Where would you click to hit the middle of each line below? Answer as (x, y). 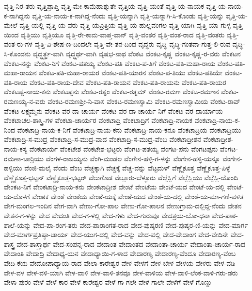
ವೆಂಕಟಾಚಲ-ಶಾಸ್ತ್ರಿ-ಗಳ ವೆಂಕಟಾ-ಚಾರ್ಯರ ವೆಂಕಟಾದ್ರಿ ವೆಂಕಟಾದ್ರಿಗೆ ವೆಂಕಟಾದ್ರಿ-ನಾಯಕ (98, 120)
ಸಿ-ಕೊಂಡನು (17, 53)
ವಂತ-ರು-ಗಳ (18, 44)
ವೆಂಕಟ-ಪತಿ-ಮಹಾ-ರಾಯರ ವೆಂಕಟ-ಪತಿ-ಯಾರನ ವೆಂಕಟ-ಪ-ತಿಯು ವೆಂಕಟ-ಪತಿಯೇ (131, 73)
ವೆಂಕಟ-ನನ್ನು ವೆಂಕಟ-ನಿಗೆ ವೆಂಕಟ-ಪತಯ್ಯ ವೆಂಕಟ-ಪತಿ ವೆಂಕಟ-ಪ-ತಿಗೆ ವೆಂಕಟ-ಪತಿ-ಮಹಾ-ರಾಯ (110, 63)
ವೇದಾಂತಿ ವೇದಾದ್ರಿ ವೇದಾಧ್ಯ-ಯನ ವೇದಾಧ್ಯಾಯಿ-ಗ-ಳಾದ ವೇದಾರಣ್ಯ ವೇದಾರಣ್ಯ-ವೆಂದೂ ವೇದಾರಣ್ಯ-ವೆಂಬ (120, 253)
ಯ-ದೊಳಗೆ (17, 196)
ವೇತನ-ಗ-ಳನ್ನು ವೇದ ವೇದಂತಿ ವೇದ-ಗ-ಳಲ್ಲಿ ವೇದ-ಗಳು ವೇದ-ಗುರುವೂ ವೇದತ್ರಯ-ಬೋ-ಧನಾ (107, 215)
